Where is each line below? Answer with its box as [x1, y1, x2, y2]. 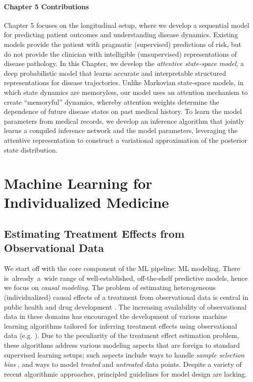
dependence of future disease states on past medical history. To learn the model [4, 106, 242, 116]
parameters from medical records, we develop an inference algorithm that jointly [4, 115, 244, 126]
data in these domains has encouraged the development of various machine [4, 311, 227, 321]
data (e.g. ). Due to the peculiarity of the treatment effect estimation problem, [4, 330, 239, 340]
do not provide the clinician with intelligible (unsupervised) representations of [4, 48, 237, 59]
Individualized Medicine [4, 192, 169, 212]
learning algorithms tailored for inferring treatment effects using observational [4, 320, 237, 331]
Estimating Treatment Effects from [4, 226, 185, 241]
